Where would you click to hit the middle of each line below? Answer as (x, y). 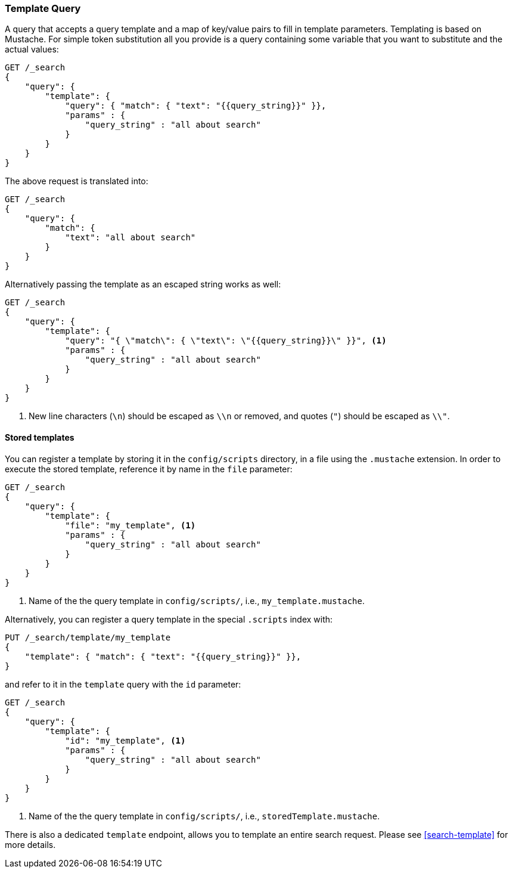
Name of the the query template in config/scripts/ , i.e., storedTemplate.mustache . (204, 816)
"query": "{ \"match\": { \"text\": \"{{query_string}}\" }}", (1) (226, 341)
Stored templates (40, 437)
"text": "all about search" (130, 238)
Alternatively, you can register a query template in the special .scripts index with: (169, 619)
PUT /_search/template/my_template (88, 637)
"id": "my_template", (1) (125, 740)
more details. (30, 844)
